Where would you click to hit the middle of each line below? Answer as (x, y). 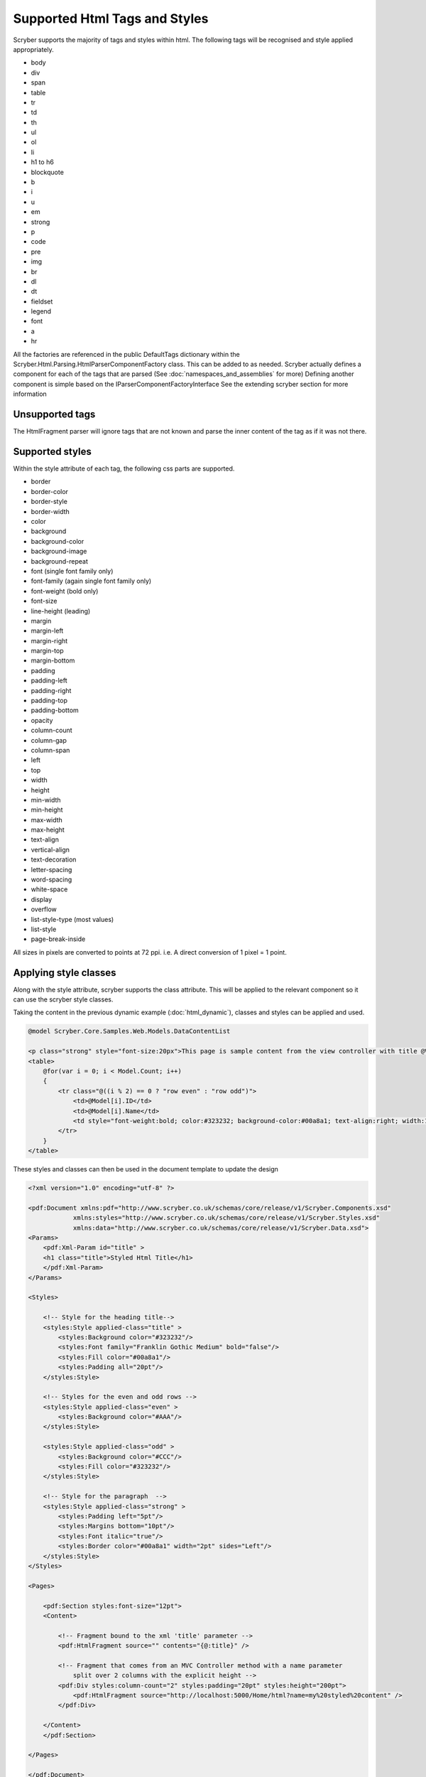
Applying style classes (65, 973)
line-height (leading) (61, 611)
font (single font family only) (72, 571)
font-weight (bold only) (65, 591)
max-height (48, 830)
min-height (47, 810)
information (30, 394)
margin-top (47, 651)
